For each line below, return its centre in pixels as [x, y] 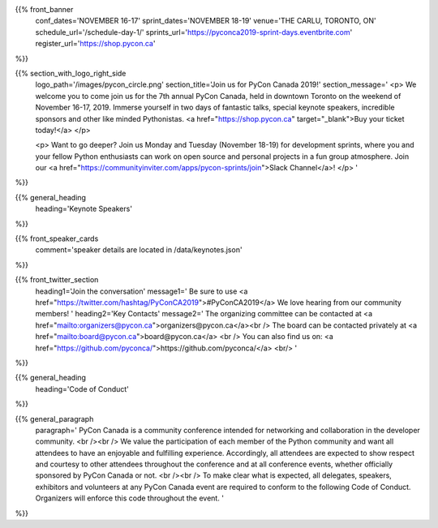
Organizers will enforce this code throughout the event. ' [130, 498]
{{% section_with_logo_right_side [71, 73]
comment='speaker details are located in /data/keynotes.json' [139, 250]
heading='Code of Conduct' [82, 388]
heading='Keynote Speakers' [84, 209]
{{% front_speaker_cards [57, 238]
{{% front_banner [44, 9]
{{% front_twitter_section [57, 280]
